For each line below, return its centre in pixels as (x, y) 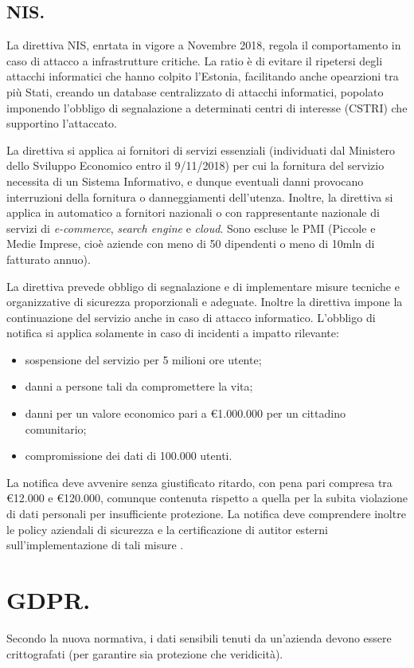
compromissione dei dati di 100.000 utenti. (129, 456)
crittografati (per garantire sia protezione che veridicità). (145, 653)
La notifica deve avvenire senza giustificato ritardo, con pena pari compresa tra (199, 482)
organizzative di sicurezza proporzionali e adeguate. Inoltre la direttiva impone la (205, 302)
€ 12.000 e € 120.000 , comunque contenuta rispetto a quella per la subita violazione (207, 498)
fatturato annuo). (49, 259)
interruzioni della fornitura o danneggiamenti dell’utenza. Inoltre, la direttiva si (200, 196)
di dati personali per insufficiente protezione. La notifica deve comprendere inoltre (206, 514)
